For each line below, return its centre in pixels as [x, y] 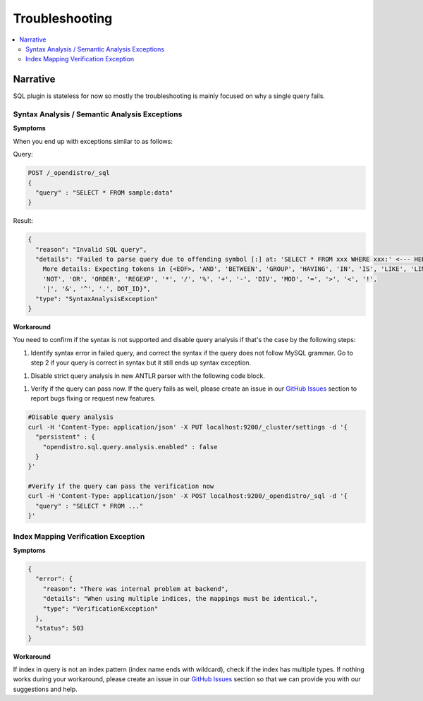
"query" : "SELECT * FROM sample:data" [104, 193]
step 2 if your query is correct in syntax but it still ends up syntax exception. [141, 362]
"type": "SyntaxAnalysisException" [97, 299]
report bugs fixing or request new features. [93, 398]
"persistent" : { [65, 437]
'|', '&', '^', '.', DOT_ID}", [97, 289]
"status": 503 [60, 628]
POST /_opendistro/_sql [69, 173]
